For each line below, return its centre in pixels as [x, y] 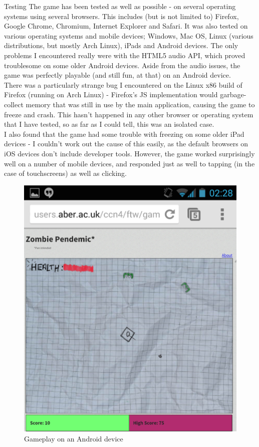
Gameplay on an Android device [74, 438]
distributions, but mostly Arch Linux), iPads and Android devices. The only [121, 45]
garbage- [233, 94]
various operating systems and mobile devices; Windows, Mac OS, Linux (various [129, 35]
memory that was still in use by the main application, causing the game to [140, 104]
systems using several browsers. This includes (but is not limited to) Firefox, [121, 16]
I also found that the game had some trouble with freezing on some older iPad [124, 134]
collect [14, 104]
